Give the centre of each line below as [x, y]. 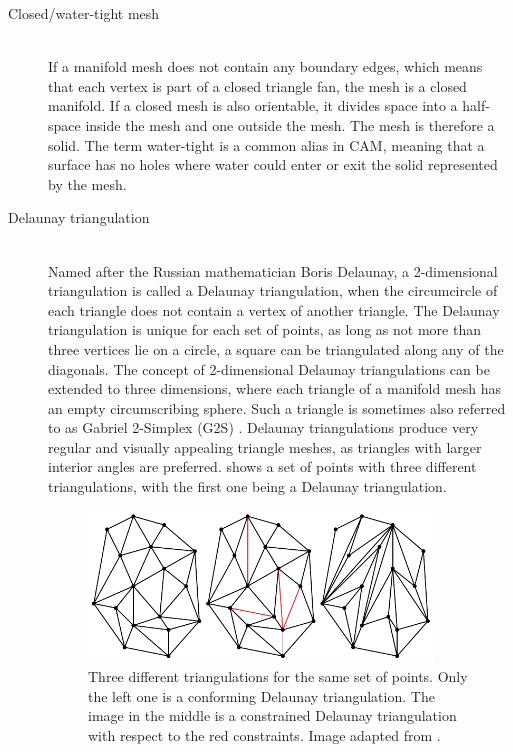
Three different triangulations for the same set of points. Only [278, 675]
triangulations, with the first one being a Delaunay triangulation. [247, 486]
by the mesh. [87, 183]
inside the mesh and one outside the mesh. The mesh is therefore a [290, 124]
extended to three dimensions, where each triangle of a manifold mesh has [275, 388]
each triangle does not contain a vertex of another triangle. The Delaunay [274, 309]
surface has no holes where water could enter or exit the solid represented [273, 164]
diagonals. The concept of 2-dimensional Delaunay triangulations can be [269, 368]
